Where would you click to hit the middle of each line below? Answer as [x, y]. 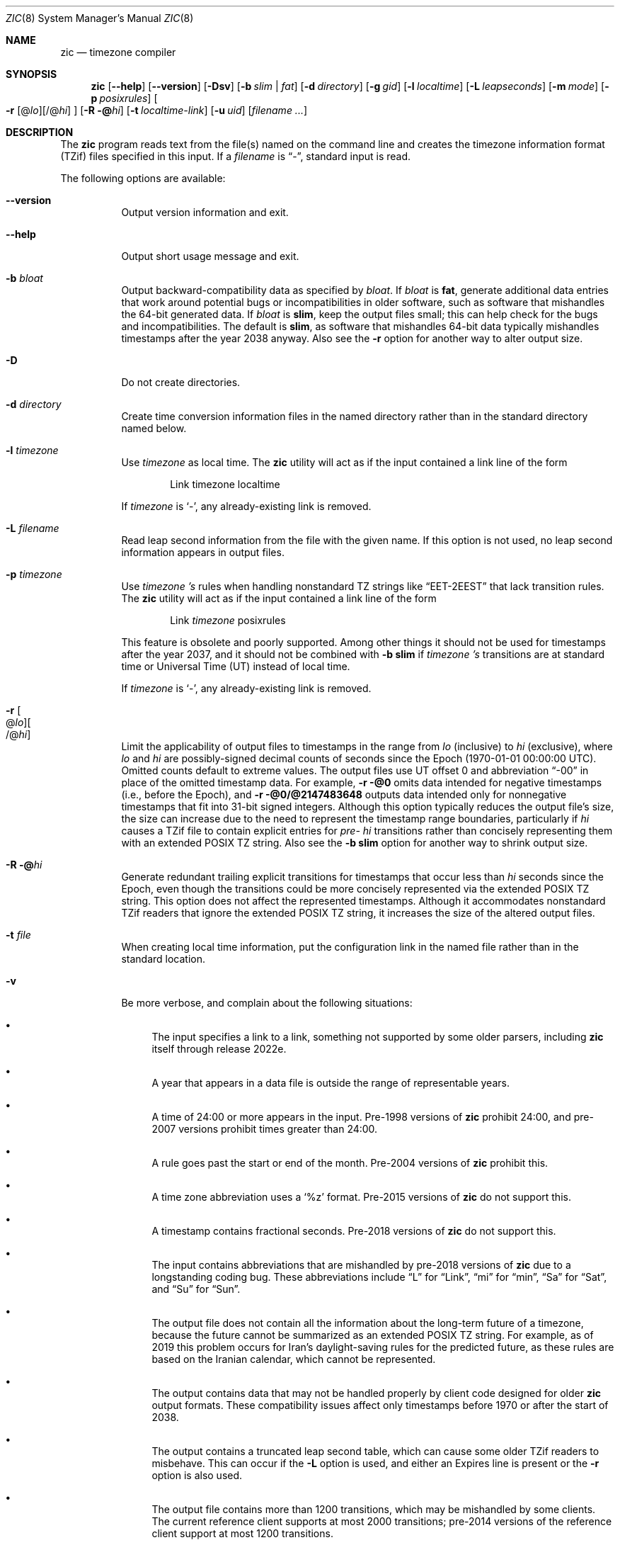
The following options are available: [143, 178]
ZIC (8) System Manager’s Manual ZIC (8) [100, 18]
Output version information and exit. [205, 212]
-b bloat [24, 278]
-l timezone [32, 450]
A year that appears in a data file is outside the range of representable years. [331, 1083]
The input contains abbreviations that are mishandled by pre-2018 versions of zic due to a [361, 1265]
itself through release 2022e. [219, 1049]
